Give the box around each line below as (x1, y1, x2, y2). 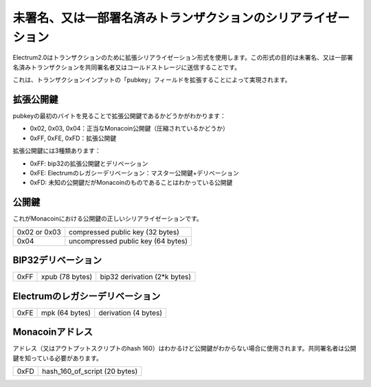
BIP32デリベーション (12, 254, 102, 266)
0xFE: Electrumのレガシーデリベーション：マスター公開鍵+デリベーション (30, 168, 240, 177)
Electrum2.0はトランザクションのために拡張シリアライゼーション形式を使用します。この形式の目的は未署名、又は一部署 (12, 54, 353, 62)
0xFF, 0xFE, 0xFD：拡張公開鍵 (30, 134, 117, 142)
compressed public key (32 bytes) (69, 227, 180, 236)
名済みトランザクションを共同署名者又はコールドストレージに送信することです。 (12, 63, 240, 71)
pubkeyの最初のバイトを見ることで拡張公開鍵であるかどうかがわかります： (12, 112, 226, 120)
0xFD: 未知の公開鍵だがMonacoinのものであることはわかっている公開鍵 (30, 179, 233, 187)
